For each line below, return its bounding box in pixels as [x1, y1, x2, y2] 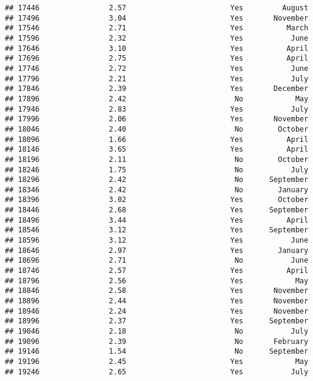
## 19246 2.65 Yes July [5, 367, 309, 376]
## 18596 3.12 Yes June [5, 236, 309, 245]
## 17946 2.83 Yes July [5, 104, 309, 113]
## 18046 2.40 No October [5, 124, 309, 133]
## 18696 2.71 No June [5, 256, 309, 265]
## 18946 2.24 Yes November [5, 306, 309, 315]
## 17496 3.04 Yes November [5, 13, 309, 22]
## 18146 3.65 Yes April [5, 145, 309, 154]
